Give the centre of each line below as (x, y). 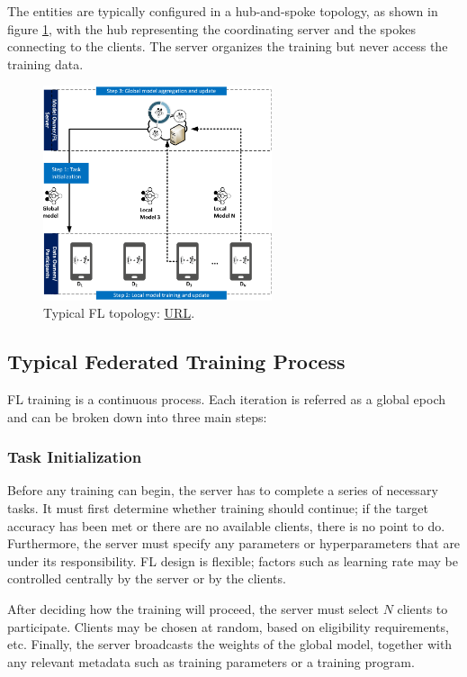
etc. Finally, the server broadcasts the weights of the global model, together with (230, 644)
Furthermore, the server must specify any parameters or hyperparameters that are (234, 543)
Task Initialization (75, 457)
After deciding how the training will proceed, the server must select (193, 608)
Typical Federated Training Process (176, 361)
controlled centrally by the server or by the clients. (147, 578)
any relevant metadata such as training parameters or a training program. (211, 661)
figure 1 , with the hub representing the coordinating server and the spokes (212, 28)
